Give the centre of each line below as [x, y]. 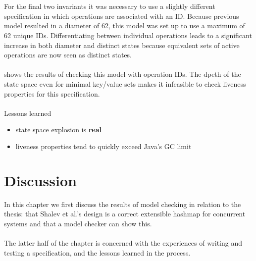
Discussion [40, 180]
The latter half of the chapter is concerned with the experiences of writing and [123, 243]
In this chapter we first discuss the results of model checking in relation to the [123, 204]
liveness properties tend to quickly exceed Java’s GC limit [103, 146]
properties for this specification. [52, 93]
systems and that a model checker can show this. [78, 223]
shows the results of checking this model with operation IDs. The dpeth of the [123, 74]
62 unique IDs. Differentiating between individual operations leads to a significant [128, 35]
